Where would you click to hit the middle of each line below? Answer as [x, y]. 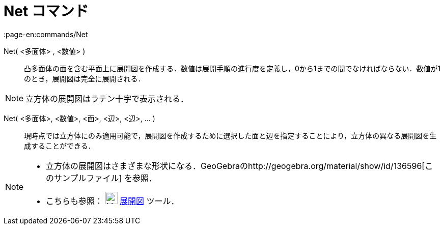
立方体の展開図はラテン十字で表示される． [107, 98]
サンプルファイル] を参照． [105, 178]
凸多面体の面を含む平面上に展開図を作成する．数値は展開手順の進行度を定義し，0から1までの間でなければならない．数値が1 [232, 68]
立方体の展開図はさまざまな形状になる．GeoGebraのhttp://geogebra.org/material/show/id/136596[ [235, 166]
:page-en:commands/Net [46, 34]
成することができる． [60, 146]
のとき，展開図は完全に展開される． [85, 78]
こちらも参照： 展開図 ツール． [113, 201]
